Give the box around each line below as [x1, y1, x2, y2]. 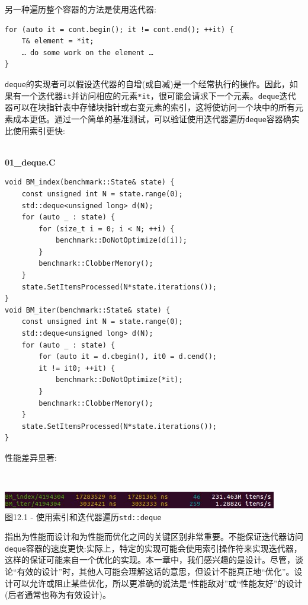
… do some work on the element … [21, 48, 153, 57]
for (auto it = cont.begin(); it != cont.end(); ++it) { [5, 25, 234, 34]
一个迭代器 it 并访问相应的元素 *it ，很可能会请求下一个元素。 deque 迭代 [21, 89, 296, 101]
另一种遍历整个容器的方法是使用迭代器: [5, 3, 156, 15]
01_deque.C [5, 155, 56, 168]
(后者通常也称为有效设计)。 [5, 588, 111, 601]
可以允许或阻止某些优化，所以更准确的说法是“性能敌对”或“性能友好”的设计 [12, 577, 303, 589]
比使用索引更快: [5, 124, 65, 136]
